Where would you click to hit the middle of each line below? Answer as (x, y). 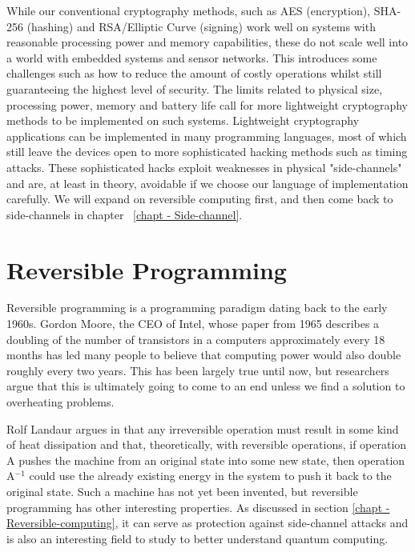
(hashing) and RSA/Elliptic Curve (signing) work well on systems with (201, 26)
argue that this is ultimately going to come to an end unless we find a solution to (206, 386)
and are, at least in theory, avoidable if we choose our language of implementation (207, 183)
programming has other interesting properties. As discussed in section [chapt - (198, 507)
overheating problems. (60, 402)
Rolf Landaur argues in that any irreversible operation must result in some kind (203, 428)
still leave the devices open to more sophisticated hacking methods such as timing (207, 152)
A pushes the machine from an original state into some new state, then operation (206, 460)
